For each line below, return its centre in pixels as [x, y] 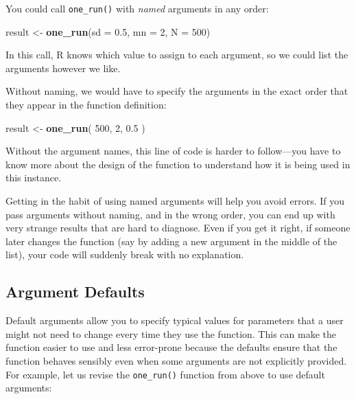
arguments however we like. [63, 68]
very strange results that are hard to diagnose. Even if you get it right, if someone [178, 228]
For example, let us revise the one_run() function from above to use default [165, 374]
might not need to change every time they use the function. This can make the [171, 333]
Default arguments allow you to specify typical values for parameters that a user [175, 320]
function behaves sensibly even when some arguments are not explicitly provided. [176, 360]
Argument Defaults [75, 292]
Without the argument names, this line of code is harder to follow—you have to [173, 151]
